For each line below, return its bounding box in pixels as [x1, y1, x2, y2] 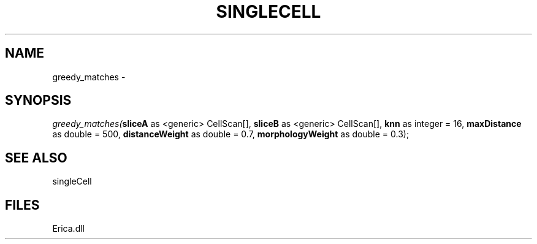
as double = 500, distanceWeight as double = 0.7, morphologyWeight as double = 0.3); [52, 129, 409, 140]
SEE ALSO [5, 150, 67, 166]
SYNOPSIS [5, 93, 72, 109]
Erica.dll [52, 223, 85, 234]
